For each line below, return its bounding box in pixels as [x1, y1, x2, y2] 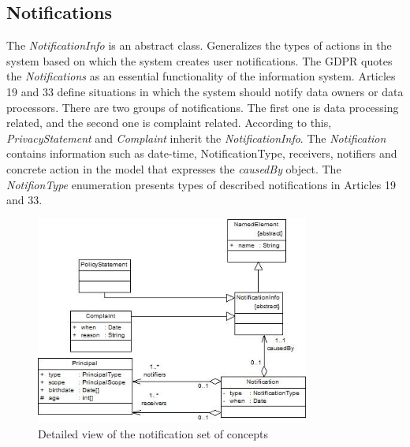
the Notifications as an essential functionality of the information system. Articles [6, 68, 396, 84]
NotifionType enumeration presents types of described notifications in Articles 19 [6, 176, 396, 192]
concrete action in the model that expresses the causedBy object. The [6, 160, 341, 177]
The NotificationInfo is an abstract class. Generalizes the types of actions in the [6, 37, 392, 54]
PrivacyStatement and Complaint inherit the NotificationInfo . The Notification [6, 129, 386, 146]
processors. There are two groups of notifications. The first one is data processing [6, 99, 399, 115]
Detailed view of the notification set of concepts [38, 426, 268, 442]
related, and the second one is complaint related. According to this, [6, 114, 332, 131]
